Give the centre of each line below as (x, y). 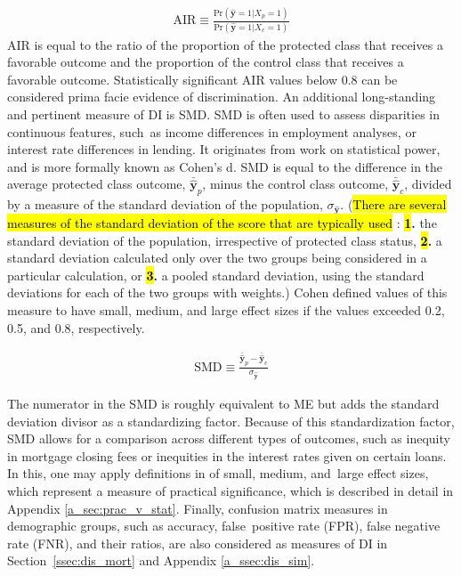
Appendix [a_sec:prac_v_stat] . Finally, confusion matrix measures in (198, 508)
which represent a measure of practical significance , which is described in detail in (230, 491)
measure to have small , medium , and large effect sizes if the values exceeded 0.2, (226, 309)
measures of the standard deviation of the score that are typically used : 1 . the (222, 222)
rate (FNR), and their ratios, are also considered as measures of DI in (198, 543)
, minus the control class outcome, (295, 184)
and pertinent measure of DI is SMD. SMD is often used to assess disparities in (224, 114)
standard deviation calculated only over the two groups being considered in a (217, 258)
